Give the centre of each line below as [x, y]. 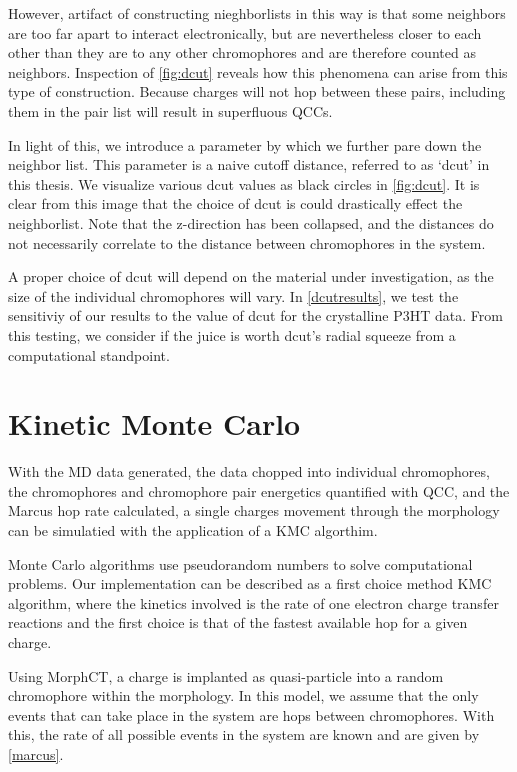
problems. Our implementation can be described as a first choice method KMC [250, 583]
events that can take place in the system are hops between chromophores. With [251, 714]
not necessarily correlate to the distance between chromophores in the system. [247, 242]
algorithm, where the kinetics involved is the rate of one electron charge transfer [253, 602]
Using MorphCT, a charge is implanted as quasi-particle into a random [226, 675]
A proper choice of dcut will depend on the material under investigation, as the [251, 276]
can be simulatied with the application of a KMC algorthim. [193, 530]
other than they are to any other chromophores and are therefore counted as [242, 52]
